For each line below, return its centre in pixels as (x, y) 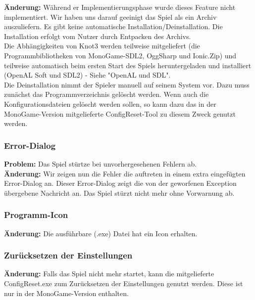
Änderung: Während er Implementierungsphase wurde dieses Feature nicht (120, 7)
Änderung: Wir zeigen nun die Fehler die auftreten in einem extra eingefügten (125, 173)
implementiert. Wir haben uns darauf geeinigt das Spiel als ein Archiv (110, 17)
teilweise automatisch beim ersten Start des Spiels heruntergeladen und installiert (128, 65)
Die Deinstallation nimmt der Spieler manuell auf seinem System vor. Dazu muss (127, 84)
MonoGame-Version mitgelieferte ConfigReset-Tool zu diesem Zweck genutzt (120, 113)
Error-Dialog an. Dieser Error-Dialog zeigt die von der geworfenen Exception (120, 183)
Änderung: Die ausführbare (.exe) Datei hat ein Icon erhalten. (101, 233)
